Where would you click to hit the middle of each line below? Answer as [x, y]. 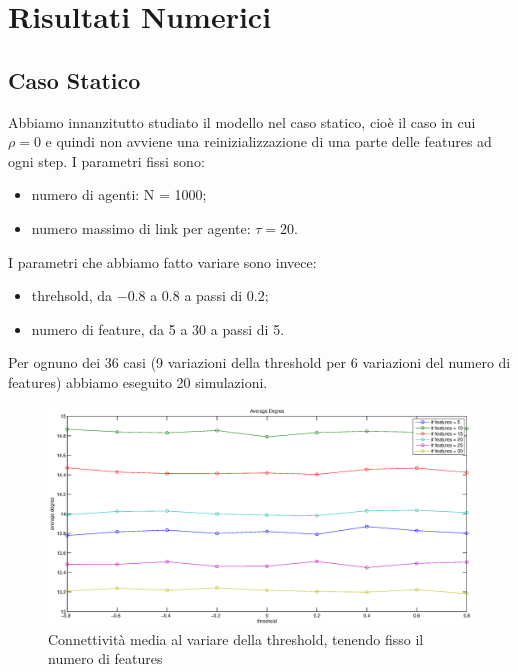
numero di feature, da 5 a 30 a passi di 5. [158, 328]
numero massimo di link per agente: [141, 227]
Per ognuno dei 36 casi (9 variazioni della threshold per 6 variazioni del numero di [259, 362]
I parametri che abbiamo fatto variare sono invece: [162, 261]
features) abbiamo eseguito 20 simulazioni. [138, 381]
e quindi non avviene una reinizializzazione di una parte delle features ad [268, 141]
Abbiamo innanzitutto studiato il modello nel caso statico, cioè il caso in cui [242, 121]
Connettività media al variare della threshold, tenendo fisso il [236, 638]
